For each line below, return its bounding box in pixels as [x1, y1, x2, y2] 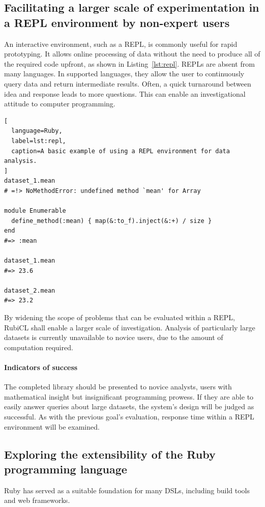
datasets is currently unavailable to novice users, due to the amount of [4, 332, 223, 343]
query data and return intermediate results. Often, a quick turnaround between [4, 78, 251, 89]
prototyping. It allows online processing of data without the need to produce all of [4, 48, 260, 59]
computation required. [4, 342, 73, 352]
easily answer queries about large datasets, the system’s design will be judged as [4, 401, 254, 412]
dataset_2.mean [4, 287, 55, 294]
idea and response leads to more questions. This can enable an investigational [4, 88, 246, 99]
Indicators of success [4, 362, 78, 372]
